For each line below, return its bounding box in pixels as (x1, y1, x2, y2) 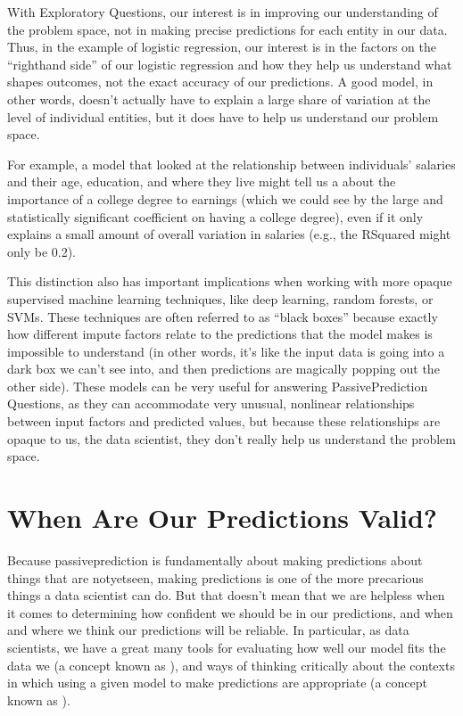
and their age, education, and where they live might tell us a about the (7, 172, 396, 191)
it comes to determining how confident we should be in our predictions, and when (7, 603, 453, 621)
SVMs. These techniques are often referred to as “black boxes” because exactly (7, 307, 438, 325)
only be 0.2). (7, 242, 77, 260)
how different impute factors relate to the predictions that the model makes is (7, 325, 433, 343)
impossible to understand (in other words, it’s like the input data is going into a (7, 342, 445, 360)
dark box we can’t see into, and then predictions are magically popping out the (7, 359, 440, 378)
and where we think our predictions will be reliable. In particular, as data (7, 621, 409, 639)
